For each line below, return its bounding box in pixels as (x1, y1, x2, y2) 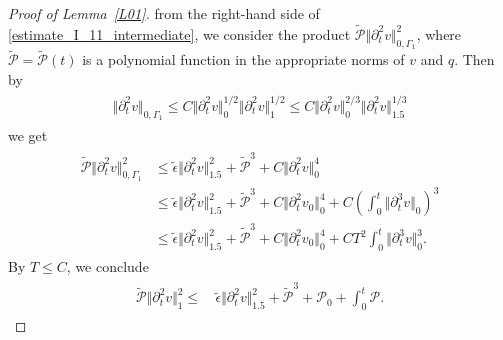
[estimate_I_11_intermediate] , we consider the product (8, 23, 351, 44)
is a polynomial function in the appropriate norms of (82, 49, 405, 70)
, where (416, 23, 462, 44)
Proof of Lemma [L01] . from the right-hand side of (8, 3, 320, 23)
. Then (454, 49, 495, 70)
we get (8, 125, 48, 146)
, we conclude (66, 255, 149, 276)
